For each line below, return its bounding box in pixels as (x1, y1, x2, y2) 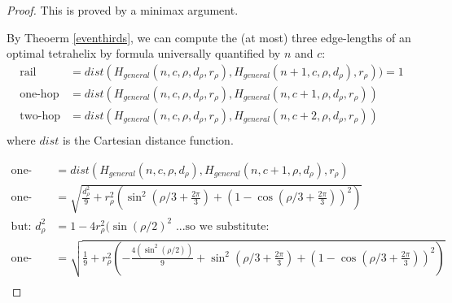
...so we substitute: (175, 220, 270, 232)
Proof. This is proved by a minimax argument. (7, 2, 239, 18)
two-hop (20, 110, 60, 122)
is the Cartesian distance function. (62, 131, 234, 148)
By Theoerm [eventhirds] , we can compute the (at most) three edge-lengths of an (7, 28, 411, 45)
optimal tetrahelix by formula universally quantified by (7, 45, 281, 62)
